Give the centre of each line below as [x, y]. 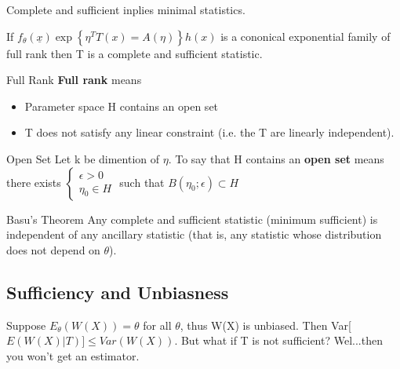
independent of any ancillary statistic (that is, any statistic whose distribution [194, 234]
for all [157, 325]
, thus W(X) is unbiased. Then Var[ [265, 325]
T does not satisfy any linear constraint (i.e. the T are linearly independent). [209, 132]
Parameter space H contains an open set [122, 106]
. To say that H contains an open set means [276, 158]
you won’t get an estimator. [73, 355]
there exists [34, 182]
